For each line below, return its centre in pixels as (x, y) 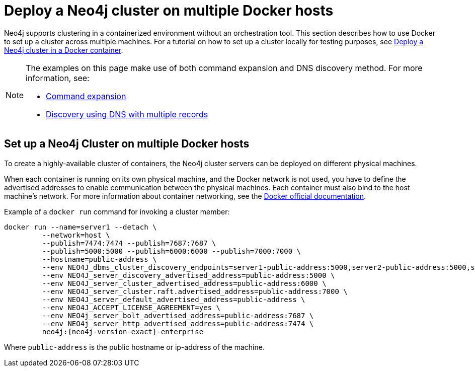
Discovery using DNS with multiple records (127, 114)
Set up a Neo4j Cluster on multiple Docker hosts (127, 144)
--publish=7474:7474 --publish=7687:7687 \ (129, 243)
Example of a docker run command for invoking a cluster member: (117, 211)
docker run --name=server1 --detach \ (81, 227)
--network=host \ (76, 235)
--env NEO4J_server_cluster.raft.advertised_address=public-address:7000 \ (195, 291)
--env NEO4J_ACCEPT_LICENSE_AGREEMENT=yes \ (131, 307)
